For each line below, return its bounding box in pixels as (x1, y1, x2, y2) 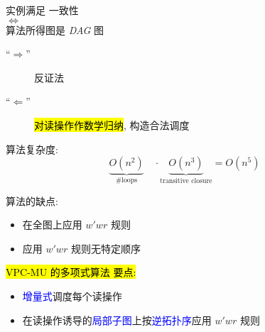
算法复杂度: (6, 141, 58, 156)
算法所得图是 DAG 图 (6, 22, 104, 37)
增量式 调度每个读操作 (22, 288, 122, 303)
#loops (116, 177, 138, 184)
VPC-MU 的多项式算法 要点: (6, 265, 136, 280)
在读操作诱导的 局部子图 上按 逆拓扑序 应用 (22, 312, 212, 327)
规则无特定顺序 (70, 240, 141, 255)
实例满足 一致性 (6, 3, 79, 17)
